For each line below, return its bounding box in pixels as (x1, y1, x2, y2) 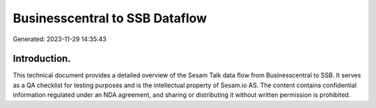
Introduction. (13, 53, 71, 65)
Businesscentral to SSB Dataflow (13, 10, 207, 26)
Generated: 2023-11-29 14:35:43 (13, 35, 107, 43)
